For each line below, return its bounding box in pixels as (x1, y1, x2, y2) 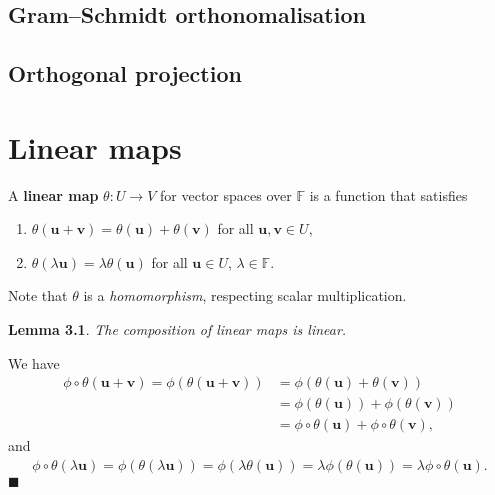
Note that (8, 285, 68, 306)
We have (8, 352, 60, 373)
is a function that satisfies (309, 184, 468, 205)
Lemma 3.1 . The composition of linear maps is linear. (8, 319, 347, 340)
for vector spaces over (160, 184, 292, 205)
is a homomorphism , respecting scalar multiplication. (83, 285, 407, 306)
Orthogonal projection (8, 58, 242, 89)
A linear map (8, 184, 99, 205)
